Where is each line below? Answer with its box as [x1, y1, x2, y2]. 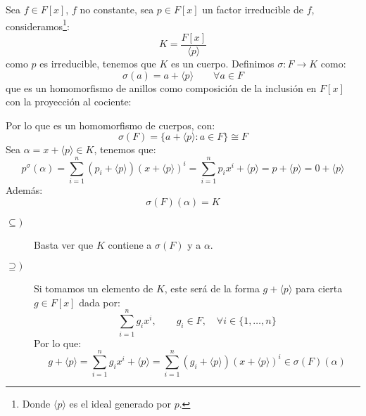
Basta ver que [34, 237, 94, 252]
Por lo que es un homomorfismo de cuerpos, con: [6, 117, 215, 132]
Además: [6, 183, 43, 197]
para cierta [296, 281, 343, 296]
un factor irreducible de [202, 2, 303, 16]
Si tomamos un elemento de [34, 281, 153, 296]
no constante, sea [80, 2, 154, 16]
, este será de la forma [164, 281, 260, 296]
